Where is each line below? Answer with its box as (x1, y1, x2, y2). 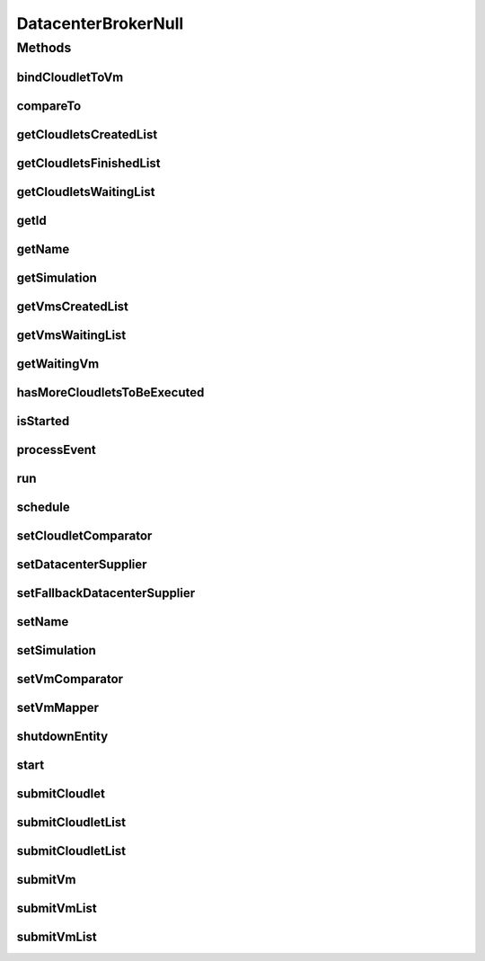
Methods (16, 40, 72, 56)
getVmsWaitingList (16, 327, 127, 343)
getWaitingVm (16, 356, 100, 371)
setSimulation (16, 643, 96, 658)
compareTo (16, 98, 82, 113)
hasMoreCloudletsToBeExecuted (16, 385, 205, 400)
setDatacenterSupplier (16, 556, 147, 572)
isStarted (16, 414, 70, 429)
